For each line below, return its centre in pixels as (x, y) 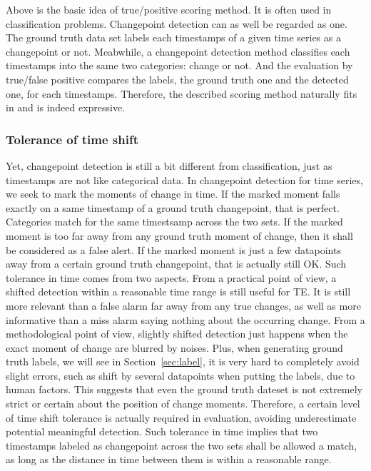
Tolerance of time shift (72, 139)
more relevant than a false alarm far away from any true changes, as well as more (183, 305)
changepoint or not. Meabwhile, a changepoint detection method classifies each (178, 51)
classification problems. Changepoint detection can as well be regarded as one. (177, 23)
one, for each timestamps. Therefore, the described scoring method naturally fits (182, 93)
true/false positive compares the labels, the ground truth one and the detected (177, 79)
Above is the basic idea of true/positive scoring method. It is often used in (169, 9)
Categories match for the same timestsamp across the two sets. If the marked (174, 222)
